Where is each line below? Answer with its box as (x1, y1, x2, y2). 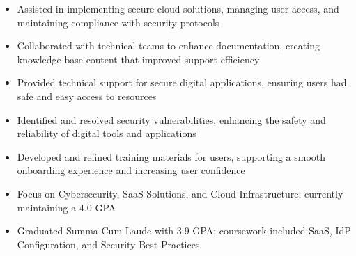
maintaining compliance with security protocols (17, 15, 219, 29)
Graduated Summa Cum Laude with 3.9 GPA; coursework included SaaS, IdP (17, 223, 351, 238)
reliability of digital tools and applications (17, 126, 196, 141)
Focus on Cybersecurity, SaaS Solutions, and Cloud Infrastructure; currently (17, 186, 343, 200)
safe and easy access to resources (17, 88, 157, 103)
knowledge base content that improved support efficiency (17, 51, 260, 66)
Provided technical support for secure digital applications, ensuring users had (17, 75, 347, 90)
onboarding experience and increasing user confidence (17, 163, 245, 177)
